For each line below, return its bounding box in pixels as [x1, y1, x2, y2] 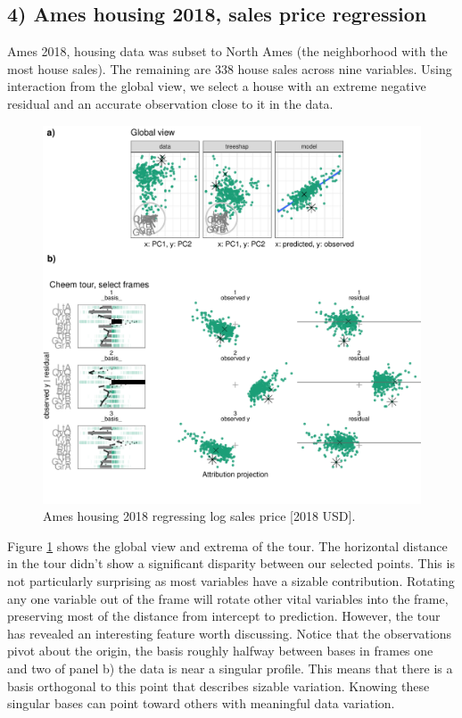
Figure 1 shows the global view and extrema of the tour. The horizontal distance [7, 536, 448, 555]
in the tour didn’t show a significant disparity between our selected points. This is [7, 554, 455, 573]
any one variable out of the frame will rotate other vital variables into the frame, [7, 589, 449, 607]
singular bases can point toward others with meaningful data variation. [7, 694, 395, 713]
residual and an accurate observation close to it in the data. [7, 94, 334, 112]
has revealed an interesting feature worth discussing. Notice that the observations [7, 623, 452, 642]
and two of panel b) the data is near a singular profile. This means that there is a [7, 658, 453, 677]
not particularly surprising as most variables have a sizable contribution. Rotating [7, 571, 455, 590]
